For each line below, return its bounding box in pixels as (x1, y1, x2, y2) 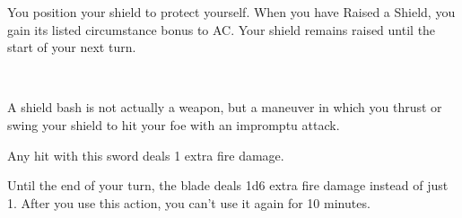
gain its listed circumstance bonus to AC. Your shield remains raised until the (7, 20, 436, 39)
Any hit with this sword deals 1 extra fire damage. (7, 145, 284, 164)
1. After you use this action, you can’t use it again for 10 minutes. (7, 193, 370, 212)
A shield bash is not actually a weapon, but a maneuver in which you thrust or (7, 98, 442, 117)
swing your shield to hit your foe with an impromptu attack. (7, 115, 340, 134)
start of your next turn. (7, 38, 136, 57)
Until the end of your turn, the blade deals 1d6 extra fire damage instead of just (7, 176, 449, 195)
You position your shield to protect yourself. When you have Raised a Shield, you (7, 3, 456, 21)
